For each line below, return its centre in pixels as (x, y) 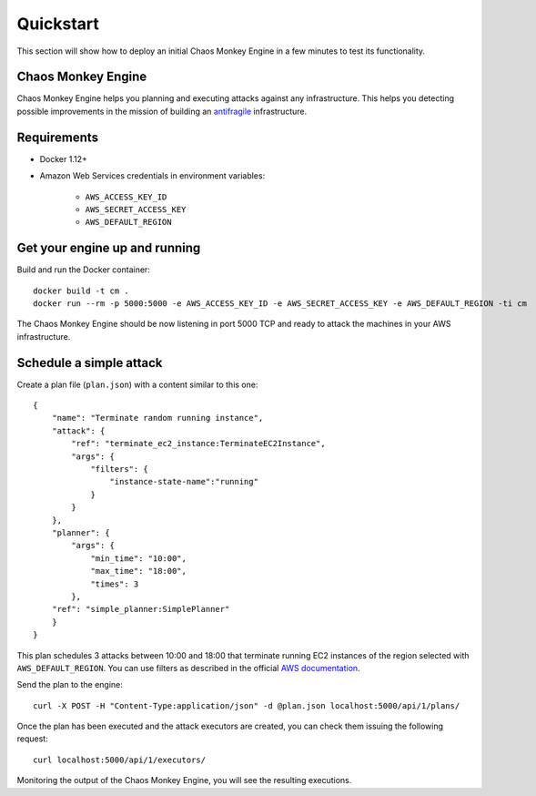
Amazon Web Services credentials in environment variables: (152, 176)
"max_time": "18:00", (138, 571)
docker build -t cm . (81, 291)
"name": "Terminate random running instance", (157, 418)
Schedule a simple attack (90, 363)
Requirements (58, 137)
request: (33, 739)
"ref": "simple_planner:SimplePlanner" (141, 609)
